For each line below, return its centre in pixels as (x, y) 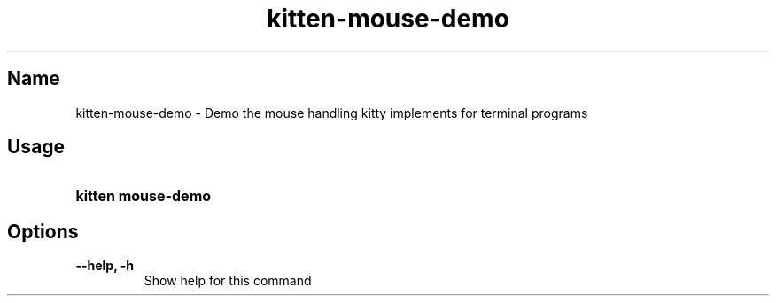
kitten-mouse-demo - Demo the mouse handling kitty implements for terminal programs (332, 113)
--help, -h (105, 266)
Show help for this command (228, 281)
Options (43, 231)
